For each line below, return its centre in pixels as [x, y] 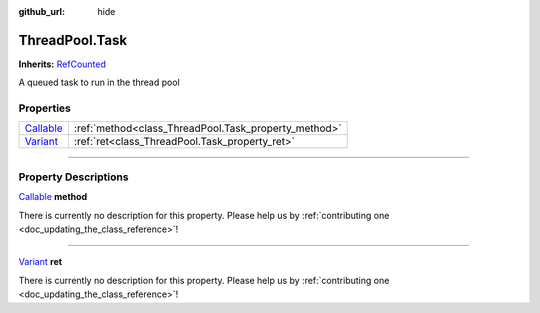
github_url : [41, 11]
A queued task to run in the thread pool [99, 82]
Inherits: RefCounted [62, 64]
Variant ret [40, 262]
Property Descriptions [73, 177]
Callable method [53, 197]
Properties [45, 108]
